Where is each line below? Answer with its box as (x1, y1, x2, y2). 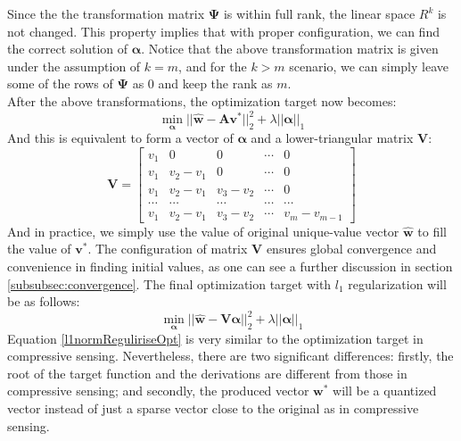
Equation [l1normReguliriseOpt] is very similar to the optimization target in (7, 329, 424, 347)
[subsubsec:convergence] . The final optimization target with (7, 274, 332, 293)
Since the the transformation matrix (7, 4, 205, 22)
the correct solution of (7, 39, 128, 58)
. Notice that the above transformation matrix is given (141, 39, 439, 58)
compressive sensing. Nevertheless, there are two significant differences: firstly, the (7, 346, 454, 365)
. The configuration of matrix (87, 239, 248, 258)
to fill (417, 221, 447, 240)
